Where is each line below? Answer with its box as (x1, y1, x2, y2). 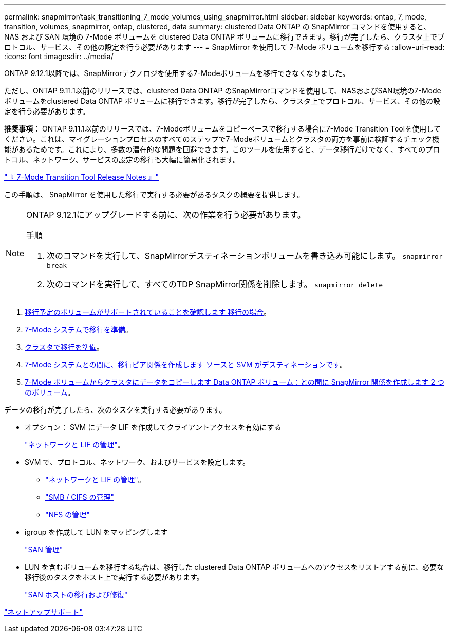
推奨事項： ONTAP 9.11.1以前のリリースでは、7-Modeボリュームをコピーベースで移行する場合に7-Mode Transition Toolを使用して (4, 124, 441, 133)
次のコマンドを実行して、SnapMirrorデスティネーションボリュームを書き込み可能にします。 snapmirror (47, 251, 443, 261)
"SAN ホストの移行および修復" (25, 590, 128, 599)
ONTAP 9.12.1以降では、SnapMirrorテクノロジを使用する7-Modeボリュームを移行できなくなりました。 (4, 69, 350, 78)
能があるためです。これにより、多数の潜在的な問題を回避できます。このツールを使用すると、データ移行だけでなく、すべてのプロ (4, 145, 440, 154)
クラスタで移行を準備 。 (25, 343, 104, 351)
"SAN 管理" (25, 545, 63, 554)
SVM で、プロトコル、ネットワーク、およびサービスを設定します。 (25, 458, 250, 466)
